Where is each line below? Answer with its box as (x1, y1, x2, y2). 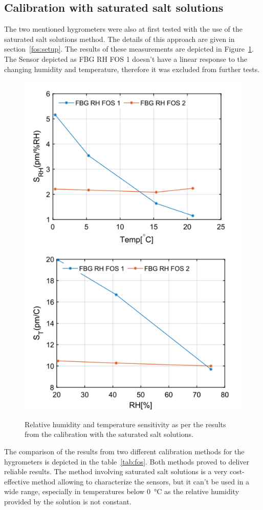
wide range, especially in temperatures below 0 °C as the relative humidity (4, 486, 239, 497)
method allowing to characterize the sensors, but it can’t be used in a (32, 476, 250, 486)
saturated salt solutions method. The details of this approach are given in (4, 33, 235, 44)
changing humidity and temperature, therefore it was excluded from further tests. (4, 63, 260, 74)
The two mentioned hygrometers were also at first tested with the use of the (4, 24, 243, 34)
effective (4, 476, 30, 486)
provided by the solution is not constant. (4, 496, 131, 506)
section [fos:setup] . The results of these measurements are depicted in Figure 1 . (4, 43, 254, 54)
